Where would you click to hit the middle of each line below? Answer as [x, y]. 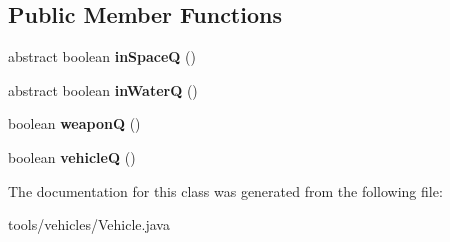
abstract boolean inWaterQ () [103, 89]
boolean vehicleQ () [72, 156]
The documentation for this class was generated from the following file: [225, 190]
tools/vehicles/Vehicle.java [89, 224]
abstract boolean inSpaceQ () [102, 56]
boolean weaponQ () [74, 123]
